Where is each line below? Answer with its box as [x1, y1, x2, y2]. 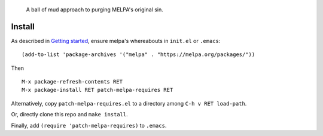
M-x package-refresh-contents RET [22, 78, 123, 85]
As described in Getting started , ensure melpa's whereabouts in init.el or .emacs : [11, 37, 221, 44]
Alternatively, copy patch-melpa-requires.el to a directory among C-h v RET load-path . [11, 100, 247, 107]
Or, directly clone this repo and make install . [11, 111, 128, 118]
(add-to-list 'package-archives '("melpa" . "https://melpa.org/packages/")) [22, 51, 255, 58]
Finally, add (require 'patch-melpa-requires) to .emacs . [11, 122, 167, 129]
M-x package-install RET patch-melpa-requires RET [22, 86, 173, 94]
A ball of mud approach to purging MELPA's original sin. [26, 6, 164, 13]
